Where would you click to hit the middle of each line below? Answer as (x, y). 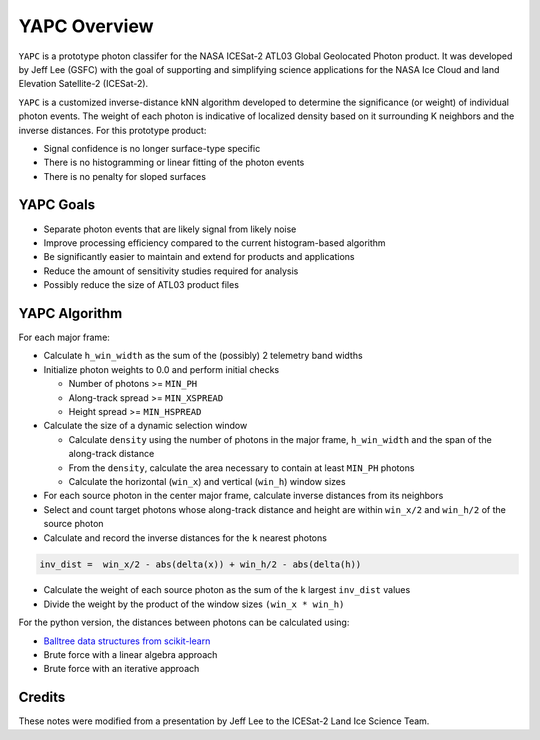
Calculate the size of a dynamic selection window (145, 426)
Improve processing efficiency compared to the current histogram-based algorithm (214, 242)
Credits (42, 697)
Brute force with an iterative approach (121, 669)
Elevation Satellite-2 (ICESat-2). (83, 84)
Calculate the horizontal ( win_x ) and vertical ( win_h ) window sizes (207, 481)
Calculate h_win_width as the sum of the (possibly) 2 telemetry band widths (203, 356)
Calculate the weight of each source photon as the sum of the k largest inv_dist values (227, 590)
